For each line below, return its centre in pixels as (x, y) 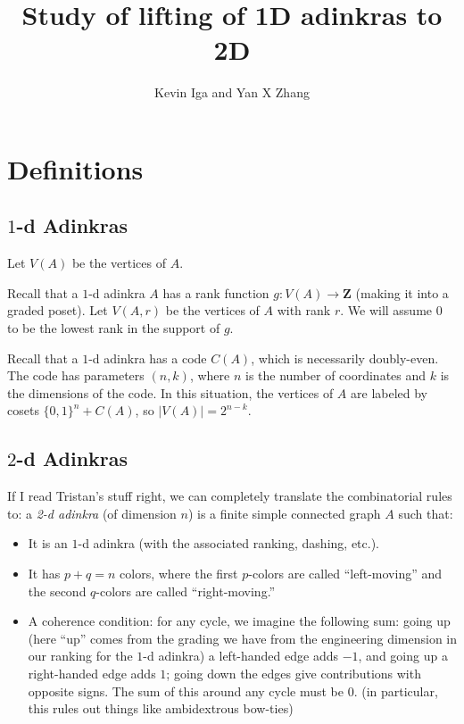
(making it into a (402, 292)
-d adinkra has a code (148, 358)
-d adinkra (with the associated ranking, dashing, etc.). (228, 543)
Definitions (75, 168)
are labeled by (389, 392)
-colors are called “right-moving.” (186, 591)
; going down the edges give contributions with (294, 673)
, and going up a (403, 656)
